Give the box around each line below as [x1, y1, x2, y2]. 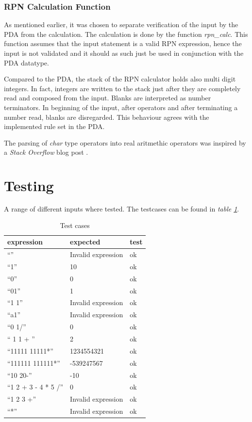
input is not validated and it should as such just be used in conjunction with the [4, 48, 244, 58]
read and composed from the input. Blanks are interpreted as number [4, 93, 211, 103]
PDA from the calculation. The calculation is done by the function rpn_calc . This [4, 29, 248, 39]
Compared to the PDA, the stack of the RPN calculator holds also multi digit [4, 74, 236, 84]
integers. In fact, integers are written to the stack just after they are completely [4, 83, 241, 93]
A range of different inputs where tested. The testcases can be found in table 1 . [4, 204, 239, 214]
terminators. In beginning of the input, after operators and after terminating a [4, 102, 238, 112]
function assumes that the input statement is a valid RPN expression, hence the [4, 38, 242, 49]
